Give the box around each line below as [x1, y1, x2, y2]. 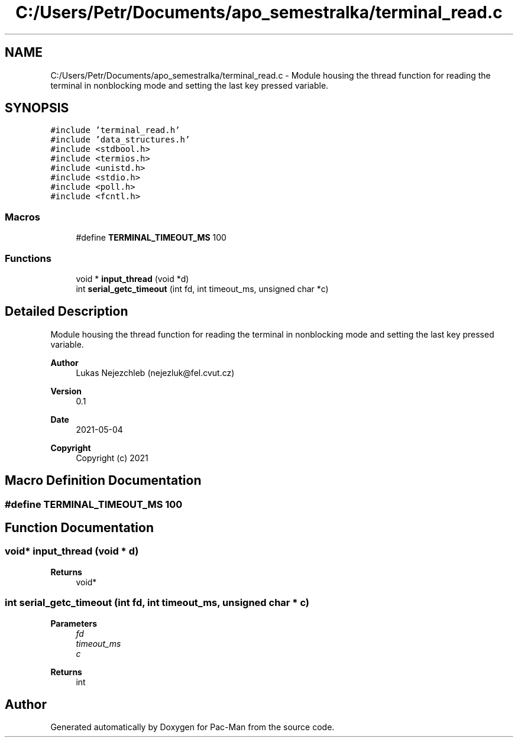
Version [50, 385, 82, 396]
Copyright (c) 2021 [76, 452, 148, 463]
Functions [5, 252, 51, 264]
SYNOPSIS [5, 101, 69, 116]
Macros [5, 210, 40, 223]
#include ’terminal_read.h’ [50, 125, 180, 135]
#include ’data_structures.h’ [50, 135, 190, 145]
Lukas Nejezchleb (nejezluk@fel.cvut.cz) [76, 367, 235, 378]
